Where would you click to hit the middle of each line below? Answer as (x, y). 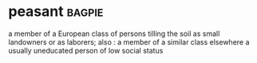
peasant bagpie (56, 12)
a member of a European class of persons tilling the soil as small (114, 33)
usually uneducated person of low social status (86, 50)
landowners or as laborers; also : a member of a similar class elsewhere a (129, 41)
